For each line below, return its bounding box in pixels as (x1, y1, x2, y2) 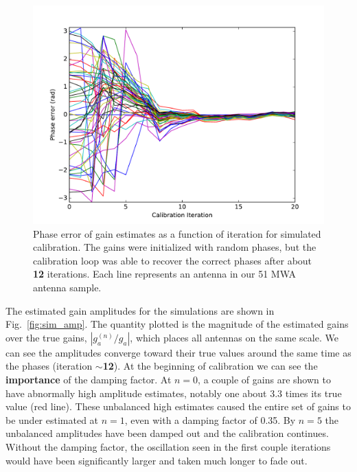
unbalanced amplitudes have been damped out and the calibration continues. (5, 426, 329, 440)
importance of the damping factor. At (5, 372, 172, 386)
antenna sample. (33, 280, 102, 294)
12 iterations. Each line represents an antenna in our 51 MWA (33, 267, 297, 281)
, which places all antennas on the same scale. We (130, 330, 338, 344)
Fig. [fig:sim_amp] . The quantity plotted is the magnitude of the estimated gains (5, 317, 349, 331)
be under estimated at (5, 412, 99, 427)
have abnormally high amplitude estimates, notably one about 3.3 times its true (5, 385, 342, 400)
